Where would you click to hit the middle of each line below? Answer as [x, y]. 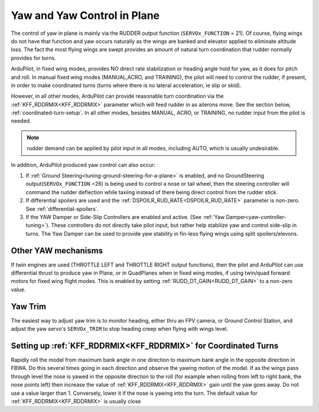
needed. [21, 121]
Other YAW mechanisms [57, 251]
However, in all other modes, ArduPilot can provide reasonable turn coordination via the [117, 96]
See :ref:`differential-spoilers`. [62, 209]
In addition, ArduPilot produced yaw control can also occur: [83, 165]
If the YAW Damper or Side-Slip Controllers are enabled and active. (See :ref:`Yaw [125, 217]
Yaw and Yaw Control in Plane [85, 15]
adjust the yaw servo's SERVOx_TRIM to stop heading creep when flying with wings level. [120, 329]
